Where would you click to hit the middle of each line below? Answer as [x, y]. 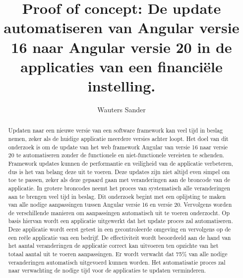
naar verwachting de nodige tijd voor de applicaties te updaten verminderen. [107, 270]
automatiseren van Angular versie [121, 27]
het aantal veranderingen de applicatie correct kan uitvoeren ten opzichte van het [113, 246]
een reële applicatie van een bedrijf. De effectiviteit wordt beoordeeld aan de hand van [120, 237]
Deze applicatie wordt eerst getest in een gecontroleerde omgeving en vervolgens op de [120, 229]
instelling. [121, 85]
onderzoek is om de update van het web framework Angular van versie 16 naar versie [118, 147]
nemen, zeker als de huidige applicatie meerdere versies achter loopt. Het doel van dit [118, 138]
